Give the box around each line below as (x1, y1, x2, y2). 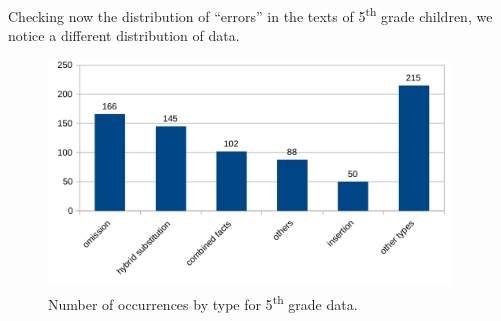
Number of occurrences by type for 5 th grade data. (48, 291, 358, 314)
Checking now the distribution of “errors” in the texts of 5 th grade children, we (8, 3, 493, 26)
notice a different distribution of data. (8, 25, 240, 46)
